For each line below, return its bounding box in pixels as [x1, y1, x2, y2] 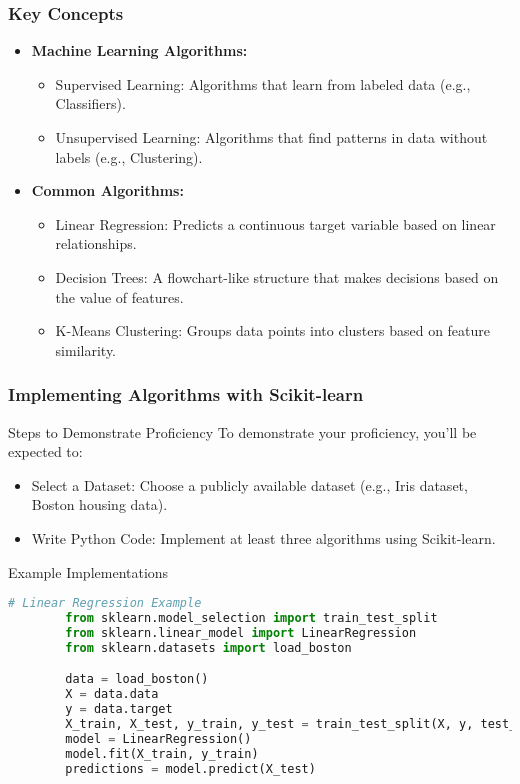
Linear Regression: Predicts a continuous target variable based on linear [55, 213, 496, 234]
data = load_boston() [65, 672, 209, 687]
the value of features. [55, 286, 184, 307]
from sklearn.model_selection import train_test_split [65, 611, 438, 625]
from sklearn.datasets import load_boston [65, 640, 352, 655]
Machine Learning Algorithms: [31, 40, 248, 61]
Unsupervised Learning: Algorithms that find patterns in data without [55, 127, 488, 147]
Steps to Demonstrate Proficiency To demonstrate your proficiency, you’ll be [8, 421, 477, 442]
